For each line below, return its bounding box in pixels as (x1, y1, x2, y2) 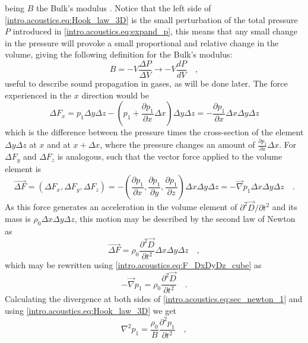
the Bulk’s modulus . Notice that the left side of (36, 2, 211, 14)
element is (5, 162, 42, 174)
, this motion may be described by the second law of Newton (74, 212, 296, 225)
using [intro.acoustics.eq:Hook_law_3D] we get (5, 304, 177, 317)
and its (272, 201, 297, 213)
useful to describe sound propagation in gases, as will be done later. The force (5, 77, 288, 90)
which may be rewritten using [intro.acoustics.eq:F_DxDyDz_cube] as (5, 259, 262, 271)
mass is (5, 212, 31, 225)
